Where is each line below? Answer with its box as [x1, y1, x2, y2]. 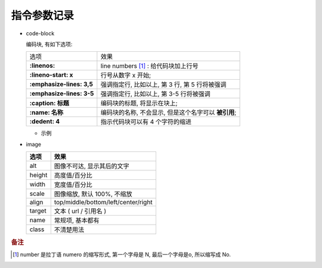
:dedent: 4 [29, 117, 60, 126]
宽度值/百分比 [54, 180, 92, 189]
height [29, 171, 48, 179]
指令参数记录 [11, 9, 75, 22]
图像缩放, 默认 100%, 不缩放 [54, 190, 132, 198]
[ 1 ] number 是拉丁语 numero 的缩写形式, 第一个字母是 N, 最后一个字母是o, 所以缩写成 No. [13, 251, 231, 258]
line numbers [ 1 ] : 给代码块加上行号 [100, 62, 199, 70]
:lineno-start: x [29, 71, 73, 79]
